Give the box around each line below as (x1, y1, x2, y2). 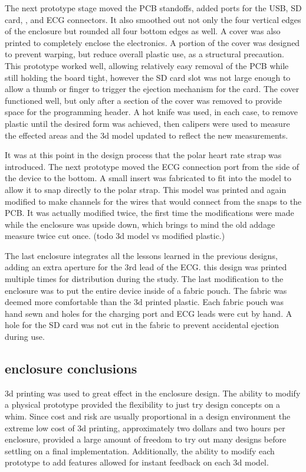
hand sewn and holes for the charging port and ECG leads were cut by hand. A (5, 307, 292, 319)
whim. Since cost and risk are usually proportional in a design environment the (5, 410, 291, 422)
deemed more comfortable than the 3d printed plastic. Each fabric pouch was (5, 296, 284, 308)
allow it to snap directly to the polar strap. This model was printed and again (5, 183, 287, 195)
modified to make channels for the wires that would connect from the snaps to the (5, 195, 302, 207)
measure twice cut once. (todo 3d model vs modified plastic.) (5, 230, 225, 242)
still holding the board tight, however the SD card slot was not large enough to (5, 71, 291, 83)
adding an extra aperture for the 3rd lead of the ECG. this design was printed (5, 261, 287, 273)
